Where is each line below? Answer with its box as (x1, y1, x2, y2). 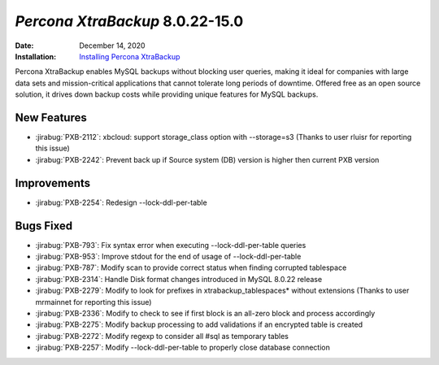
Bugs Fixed (15, 219, 73, 232)
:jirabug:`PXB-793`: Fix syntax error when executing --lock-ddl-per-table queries (35, 240, 306, 250)
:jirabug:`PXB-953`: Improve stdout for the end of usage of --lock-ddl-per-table (35, 252, 302, 261)
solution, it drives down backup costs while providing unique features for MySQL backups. (15, 89, 319, 99)
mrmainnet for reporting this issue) (35, 297, 152, 306)
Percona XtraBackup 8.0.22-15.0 (15, 12, 244, 30)
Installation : (15, 51, 57, 61)
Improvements (15, 176, 91, 190)
